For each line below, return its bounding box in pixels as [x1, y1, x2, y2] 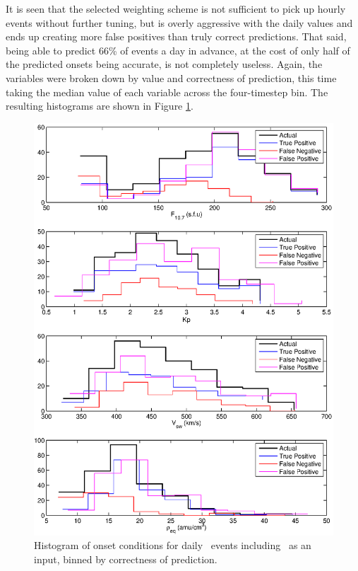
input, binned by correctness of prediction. [34, 551, 217, 566]
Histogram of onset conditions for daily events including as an [34, 538, 311, 553]
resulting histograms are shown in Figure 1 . [6, 98, 193, 113]
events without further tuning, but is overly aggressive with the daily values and [6, 15, 353, 30]
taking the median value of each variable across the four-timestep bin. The [6, 84, 328, 99]
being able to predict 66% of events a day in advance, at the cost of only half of [6, 42, 350, 57]
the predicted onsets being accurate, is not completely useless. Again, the [6, 57, 323, 71]
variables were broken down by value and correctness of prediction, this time [6, 70, 337, 85]
